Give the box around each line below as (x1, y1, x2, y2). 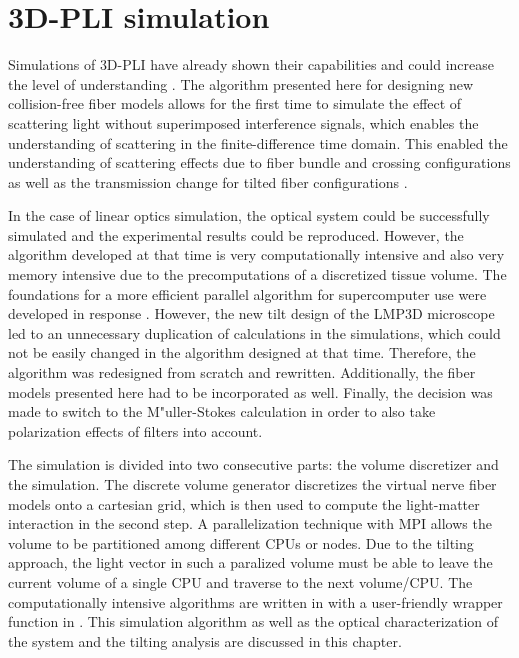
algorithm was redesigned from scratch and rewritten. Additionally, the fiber (8, 362, 476, 383)
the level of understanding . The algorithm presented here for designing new (8, 73, 474, 94)
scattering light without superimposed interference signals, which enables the (8, 112, 479, 133)
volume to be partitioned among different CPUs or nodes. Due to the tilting (8, 532, 474, 553)
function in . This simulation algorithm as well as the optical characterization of (8, 611, 499, 632)
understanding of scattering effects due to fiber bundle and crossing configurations (8, 152, 511, 173)
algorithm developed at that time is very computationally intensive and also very (8, 244, 505, 265)
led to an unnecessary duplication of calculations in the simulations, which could (8, 322, 501, 343)
